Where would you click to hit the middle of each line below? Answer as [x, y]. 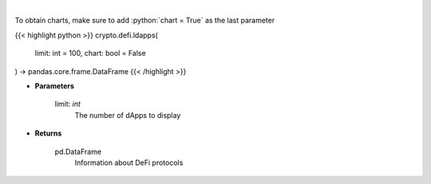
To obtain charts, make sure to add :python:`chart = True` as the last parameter [145, 21]
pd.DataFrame [78, 151]
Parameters [55, 86]
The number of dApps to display [128, 115]
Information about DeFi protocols [129, 162]
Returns [48, 133]
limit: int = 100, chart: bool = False [91, 53]
